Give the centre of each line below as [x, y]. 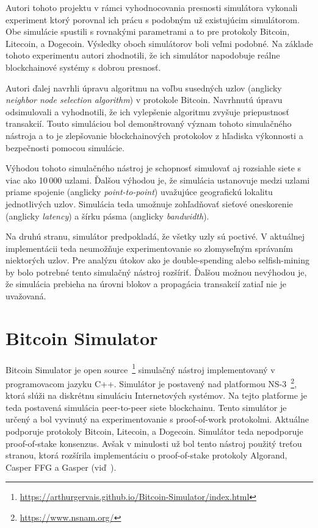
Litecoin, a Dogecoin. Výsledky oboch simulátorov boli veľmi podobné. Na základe [159, 43]
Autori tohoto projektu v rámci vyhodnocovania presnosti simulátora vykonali [152, 7]
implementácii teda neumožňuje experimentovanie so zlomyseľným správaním [149, 248]
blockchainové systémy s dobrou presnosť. [83, 67]
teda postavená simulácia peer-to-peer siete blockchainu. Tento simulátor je [146, 407]
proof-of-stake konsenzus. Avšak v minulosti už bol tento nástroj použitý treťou [154, 443]
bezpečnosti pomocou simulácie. [65, 147]
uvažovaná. [26, 296]
